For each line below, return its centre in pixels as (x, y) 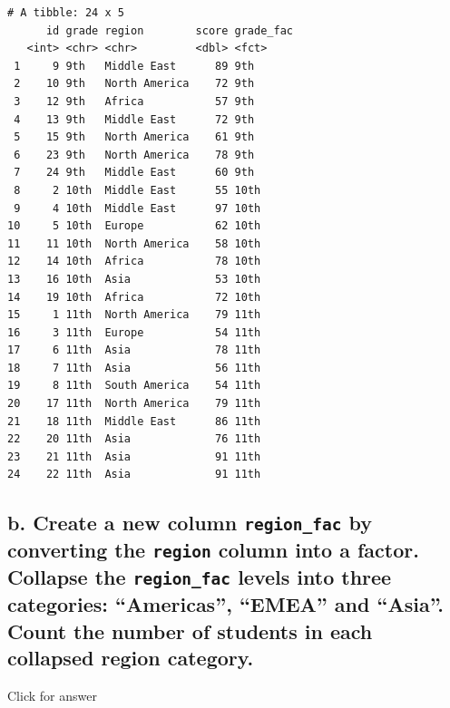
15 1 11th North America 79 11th (134, 315)
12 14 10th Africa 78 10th (134, 262)
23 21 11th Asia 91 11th (134, 456)
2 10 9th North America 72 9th (134, 84)
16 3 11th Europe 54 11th (134, 332)
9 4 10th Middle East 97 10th (137, 208)
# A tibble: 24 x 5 (66, 13)
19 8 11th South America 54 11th (134, 386)
